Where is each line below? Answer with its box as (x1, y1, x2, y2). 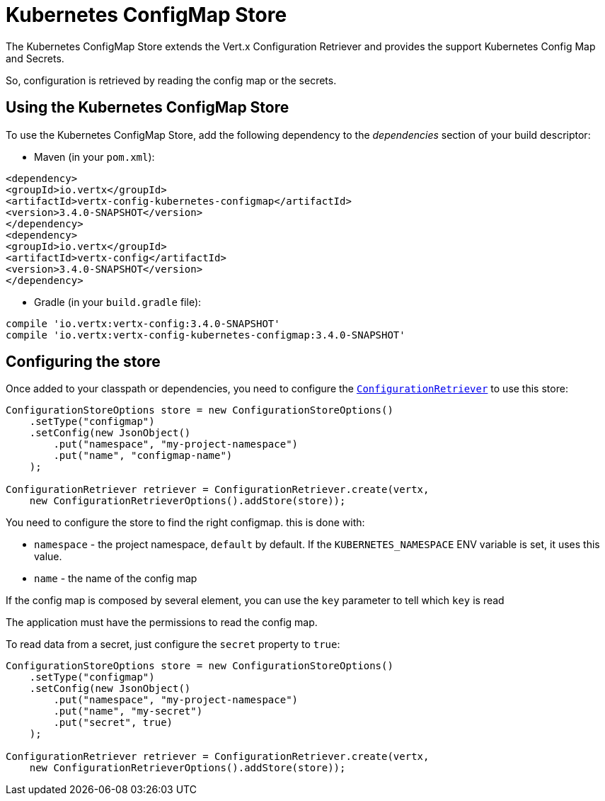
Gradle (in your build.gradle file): (34, 295, 202, 308)
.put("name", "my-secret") (53, 705, 203, 717)
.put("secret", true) (53, 717, 173, 729)
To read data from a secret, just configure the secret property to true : (6, 638, 340, 651)
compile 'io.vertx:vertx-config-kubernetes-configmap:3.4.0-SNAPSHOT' (6, 329, 405, 341)
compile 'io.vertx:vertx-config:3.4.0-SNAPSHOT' (6, 317, 280, 329)
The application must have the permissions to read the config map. (6, 616, 318, 629)
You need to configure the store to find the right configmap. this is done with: (6, 516, 365, 529)
